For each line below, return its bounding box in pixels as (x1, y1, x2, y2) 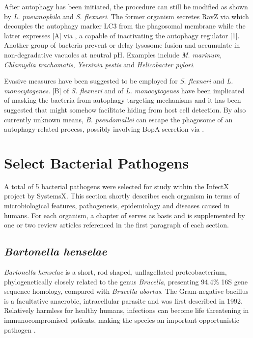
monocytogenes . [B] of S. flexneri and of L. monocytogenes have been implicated (4, 85, 245, 95)
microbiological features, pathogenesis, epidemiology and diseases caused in (4, 200, 230, 211)
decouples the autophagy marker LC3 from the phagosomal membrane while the (4, 21, 246, 31)
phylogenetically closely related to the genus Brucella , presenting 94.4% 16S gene (4, 276, 248, 286)
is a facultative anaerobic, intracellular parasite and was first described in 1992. (4, 295, 243, 306)
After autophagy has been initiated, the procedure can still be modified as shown (4, 1, 248, 11)
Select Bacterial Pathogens (4, 152, 189, 172)
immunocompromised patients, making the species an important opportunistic (4, 314, 239, 325)
